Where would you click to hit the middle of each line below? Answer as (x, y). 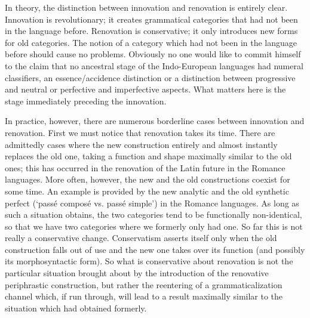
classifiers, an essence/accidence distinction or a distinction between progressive (150, 77)
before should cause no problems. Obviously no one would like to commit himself (153, 54)
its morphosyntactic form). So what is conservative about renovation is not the (149, 261)
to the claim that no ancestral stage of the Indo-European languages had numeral (154, 65)
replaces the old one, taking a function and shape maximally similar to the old (148, 156)
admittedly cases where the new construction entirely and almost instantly (141, 144)
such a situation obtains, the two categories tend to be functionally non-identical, (154, 214)
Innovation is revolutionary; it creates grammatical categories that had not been (151, 19)
